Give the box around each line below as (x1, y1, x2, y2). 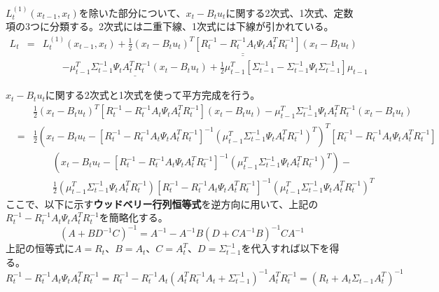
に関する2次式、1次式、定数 (225, 5, 354, 20)
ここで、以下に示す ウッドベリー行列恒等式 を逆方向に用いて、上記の (6, 196, 319, 211)
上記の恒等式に (6, 241, 74, 256)
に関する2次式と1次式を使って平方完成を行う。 (45, 88, 260, 102)
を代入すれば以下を (241, 241, 330, 256)
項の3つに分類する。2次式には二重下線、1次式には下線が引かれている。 (6, 19, 334, 34)
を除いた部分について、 (78, 5, 186, 20)
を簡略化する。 (99, 210, 168, 225)
